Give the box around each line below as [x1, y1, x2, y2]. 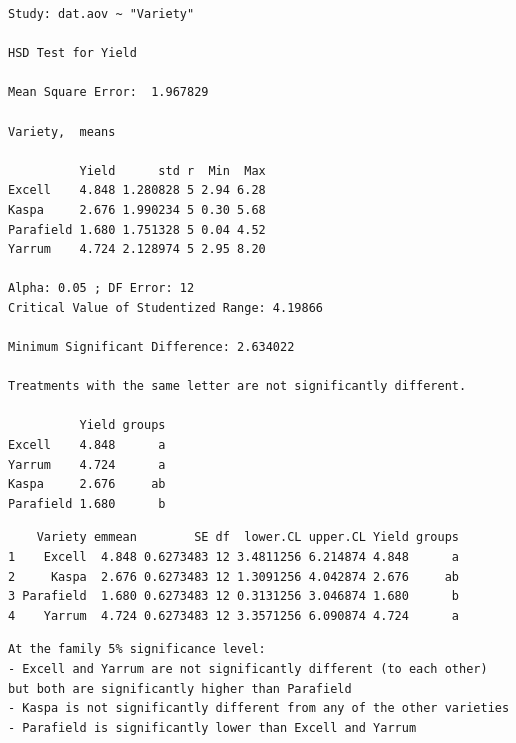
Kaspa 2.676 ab [8, 477, 166, 492]
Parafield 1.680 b [8, 496, 166, 511]
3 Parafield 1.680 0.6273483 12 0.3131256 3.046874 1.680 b [8, 589, 460, 604]
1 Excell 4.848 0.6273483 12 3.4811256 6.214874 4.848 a [8, 550, 460, 565]
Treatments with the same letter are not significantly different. [8, 379, 467, 394]
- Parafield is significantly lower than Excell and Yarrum [8, 720, 417, 735]
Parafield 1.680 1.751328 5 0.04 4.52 [8, 222, 266, 237]
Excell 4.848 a [8, 438, 166, 453]
